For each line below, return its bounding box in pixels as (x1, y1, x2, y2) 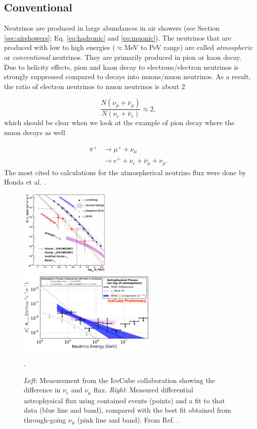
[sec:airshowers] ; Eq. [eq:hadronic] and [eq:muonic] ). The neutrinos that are (4, 32, 231, 43)
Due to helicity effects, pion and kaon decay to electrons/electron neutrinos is (4, 61, 239, 72)
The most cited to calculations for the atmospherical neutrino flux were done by (4, 167, 246, 177)
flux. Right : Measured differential (93, 384, 193, 395)
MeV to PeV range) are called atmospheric (124, 42, 253, 52)
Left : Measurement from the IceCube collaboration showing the (24, 375, 215, 385)
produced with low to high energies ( (4, 42, 115, 52)
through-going (24, 414, 66, 425)
